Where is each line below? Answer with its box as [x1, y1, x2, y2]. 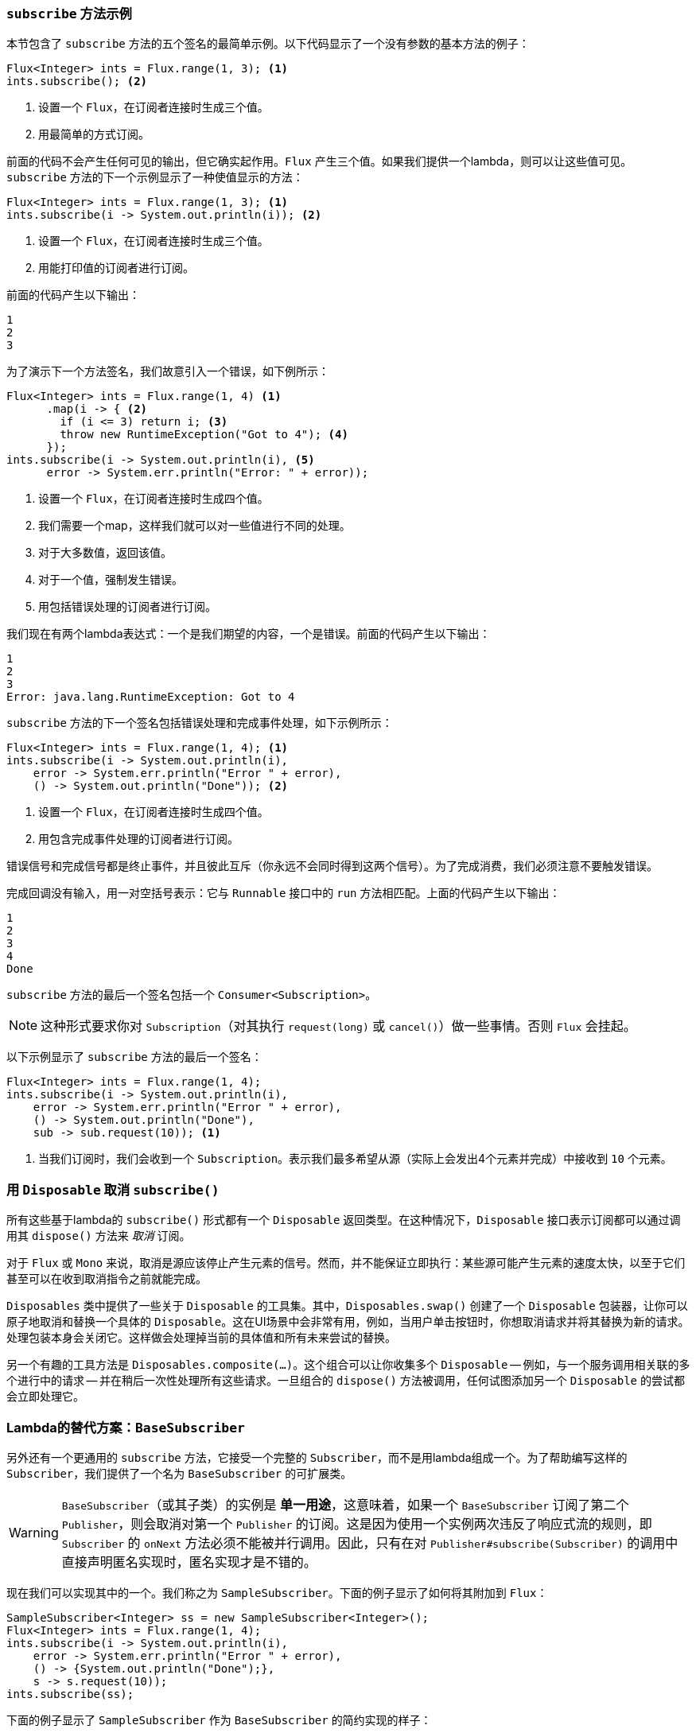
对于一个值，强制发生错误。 [38, 573, 183, 587]
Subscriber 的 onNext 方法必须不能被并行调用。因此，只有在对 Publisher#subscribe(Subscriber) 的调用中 [61, 1534, 679, 1551]
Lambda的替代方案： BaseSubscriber [6, 1419, 245, 1436]
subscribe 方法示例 [6, 6, 132, 21]
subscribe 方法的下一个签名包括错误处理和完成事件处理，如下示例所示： [6, 716, 393, 730]
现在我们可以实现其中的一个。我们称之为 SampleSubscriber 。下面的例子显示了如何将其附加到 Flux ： [6, 1585, 548, 1599]
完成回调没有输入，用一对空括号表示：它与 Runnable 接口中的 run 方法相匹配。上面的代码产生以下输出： [6, 886, 561, 900]
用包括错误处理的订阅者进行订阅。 [38, 600, 216, 614]
